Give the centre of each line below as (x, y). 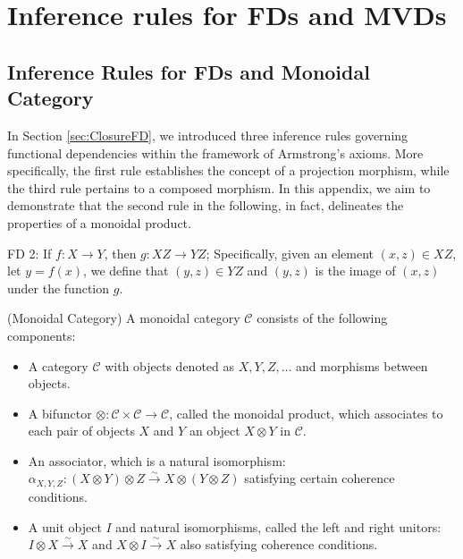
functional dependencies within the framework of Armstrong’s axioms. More (215, 152)
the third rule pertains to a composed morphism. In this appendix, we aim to (219, 187)
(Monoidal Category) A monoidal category (124, 318)
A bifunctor (60, 413)
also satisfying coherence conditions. (279, 544)
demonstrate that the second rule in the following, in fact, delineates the (206, 205)
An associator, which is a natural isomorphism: (157, 460)
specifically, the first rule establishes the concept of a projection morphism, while (228, 170)
